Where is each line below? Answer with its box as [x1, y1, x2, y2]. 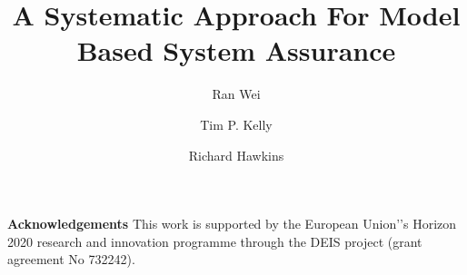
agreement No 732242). [7, 250, 135, 269]
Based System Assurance [76, 32, 396, 69]
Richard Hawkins [188, 145, 284, 164]
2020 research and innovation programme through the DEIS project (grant [7, 231, 422, 250]
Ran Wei [212, 84, 261, 103]
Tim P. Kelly [200, 114, 273, 133]
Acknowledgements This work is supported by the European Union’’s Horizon [7, 214, 457, 233]
